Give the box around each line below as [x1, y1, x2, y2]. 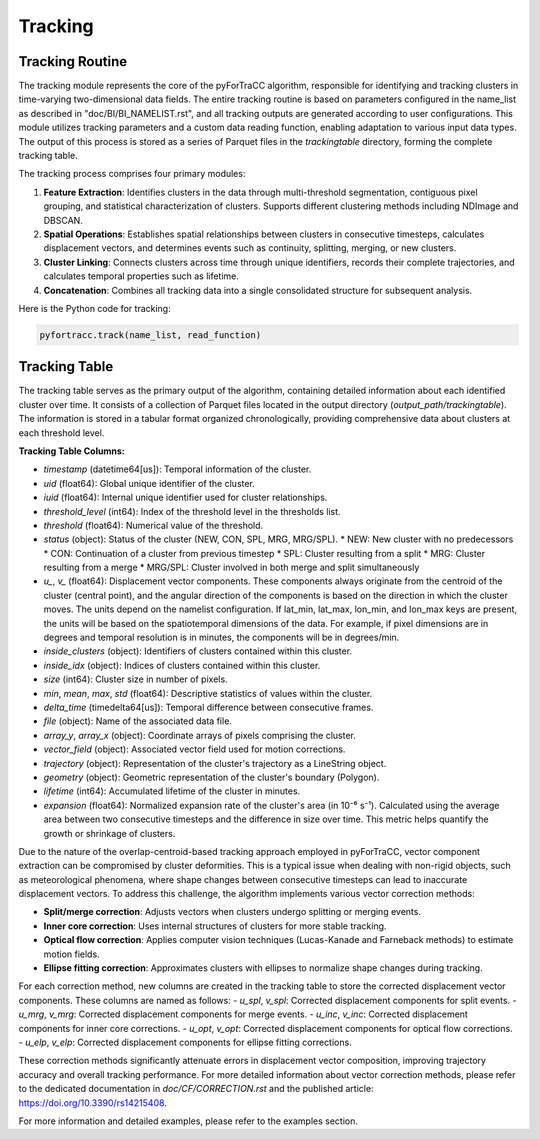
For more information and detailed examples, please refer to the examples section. [18, 1115, 359, 1127]
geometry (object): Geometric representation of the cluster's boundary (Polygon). [43, 771, 380, 783]
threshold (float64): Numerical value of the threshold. [43, 519, 264, 531]
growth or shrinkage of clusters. [43, 827, 176, 839]
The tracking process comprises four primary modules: [18, 168, 246, 180]
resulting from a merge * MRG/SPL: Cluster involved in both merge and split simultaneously [43, 561, 420, 574]
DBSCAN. [43, 214, 84, 226]
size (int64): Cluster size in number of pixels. [43, 673, 229, 685]
